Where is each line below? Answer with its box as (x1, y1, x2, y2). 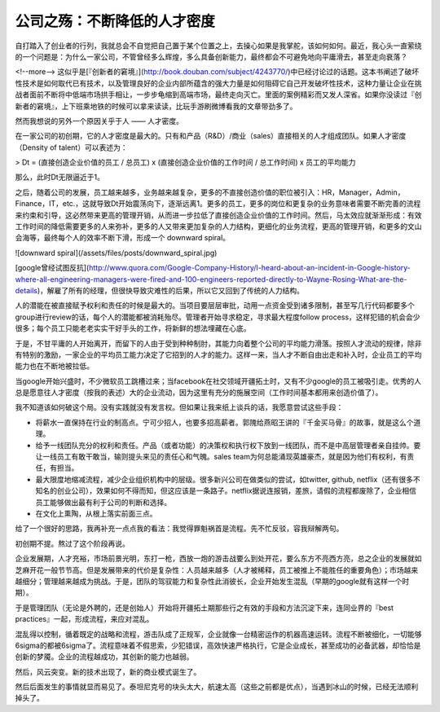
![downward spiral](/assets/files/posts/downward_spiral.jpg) (15, 248, 218, 257)
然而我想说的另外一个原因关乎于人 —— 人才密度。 (15, 116, 183, 125)
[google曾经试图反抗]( (15, 263, 90, 273)
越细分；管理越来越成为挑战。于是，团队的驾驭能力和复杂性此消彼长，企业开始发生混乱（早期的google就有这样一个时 (15, 576, 410, 586)
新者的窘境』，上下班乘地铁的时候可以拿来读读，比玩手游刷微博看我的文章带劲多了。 (15, 101, 297, 111)
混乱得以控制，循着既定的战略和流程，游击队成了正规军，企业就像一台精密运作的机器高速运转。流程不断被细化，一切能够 (15, 629, 422, 639)
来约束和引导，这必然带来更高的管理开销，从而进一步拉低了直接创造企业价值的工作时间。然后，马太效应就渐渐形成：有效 (15, 210, 422, 220)
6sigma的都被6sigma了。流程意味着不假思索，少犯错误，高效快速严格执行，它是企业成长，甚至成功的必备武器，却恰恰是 (15, 640, 421, 650)
